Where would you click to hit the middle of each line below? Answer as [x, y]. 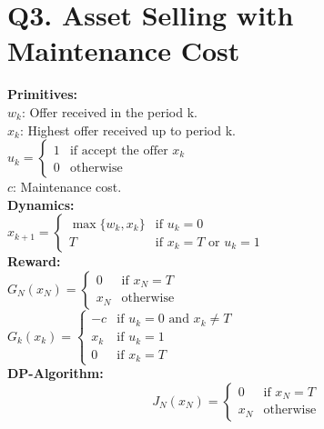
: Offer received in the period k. [109, 111]
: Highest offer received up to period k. [127, 130]
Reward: [34, 261]
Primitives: [42, 94]
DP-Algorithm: [56, 373]
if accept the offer [119, 150]
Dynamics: [41, 204]
